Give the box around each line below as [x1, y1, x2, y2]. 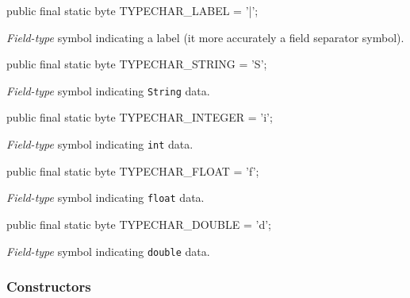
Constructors [6, 277, 91, 296]
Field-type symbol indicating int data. [6, 136, 194, 153]
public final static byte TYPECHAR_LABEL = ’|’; [6, 2, 259, 18]
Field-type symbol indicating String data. [6, 82, 210, 99]
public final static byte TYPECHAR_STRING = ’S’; [6, 56, 267, 72]
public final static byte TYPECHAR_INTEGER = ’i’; [6, 109, 273, 126]
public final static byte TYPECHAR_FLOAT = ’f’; [6, 162, 259, 179]
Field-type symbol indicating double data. [6, 242, 210, 259]
